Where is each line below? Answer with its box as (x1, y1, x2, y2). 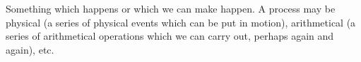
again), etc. (6, 42, 54, 56)
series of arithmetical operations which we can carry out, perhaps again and (6, 29, 334, 43)
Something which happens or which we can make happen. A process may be (6, 1, 336, 15)
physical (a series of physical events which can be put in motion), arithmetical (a (6, 15, 356, 29)
